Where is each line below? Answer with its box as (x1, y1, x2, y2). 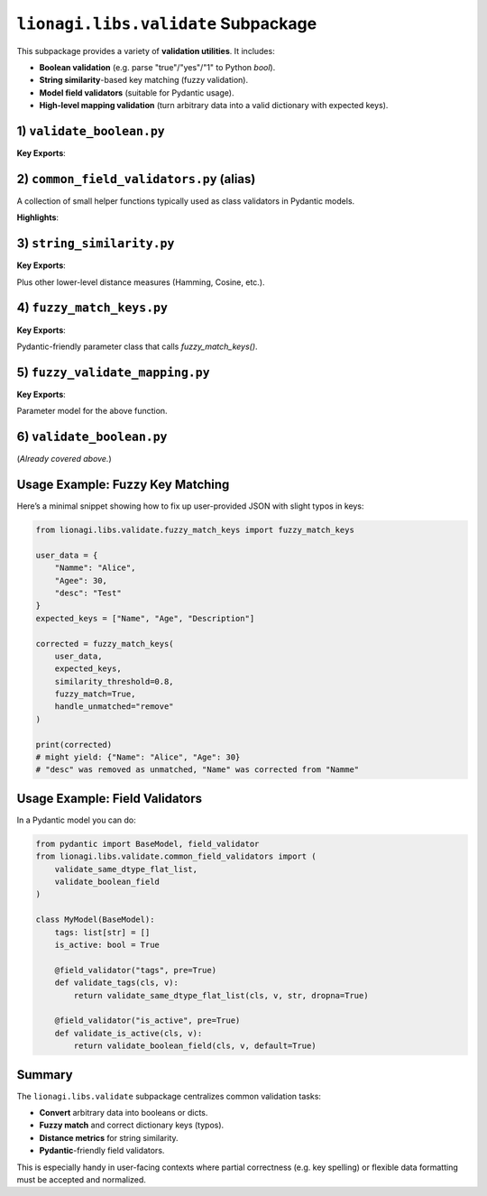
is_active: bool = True (54, 940, 160, 951)
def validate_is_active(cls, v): (54, 1028, 203, 1038)
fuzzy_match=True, (54, 689, 136, 699)
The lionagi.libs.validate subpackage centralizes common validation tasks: (16, 1090, 322, 1101)
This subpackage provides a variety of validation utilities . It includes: (16, 45, 275, 56)
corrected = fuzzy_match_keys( (35, 639, 175, 649)
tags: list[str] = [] (54, 927, 151, 937)
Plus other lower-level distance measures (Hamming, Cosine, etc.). (16, 276, 265, 288)
